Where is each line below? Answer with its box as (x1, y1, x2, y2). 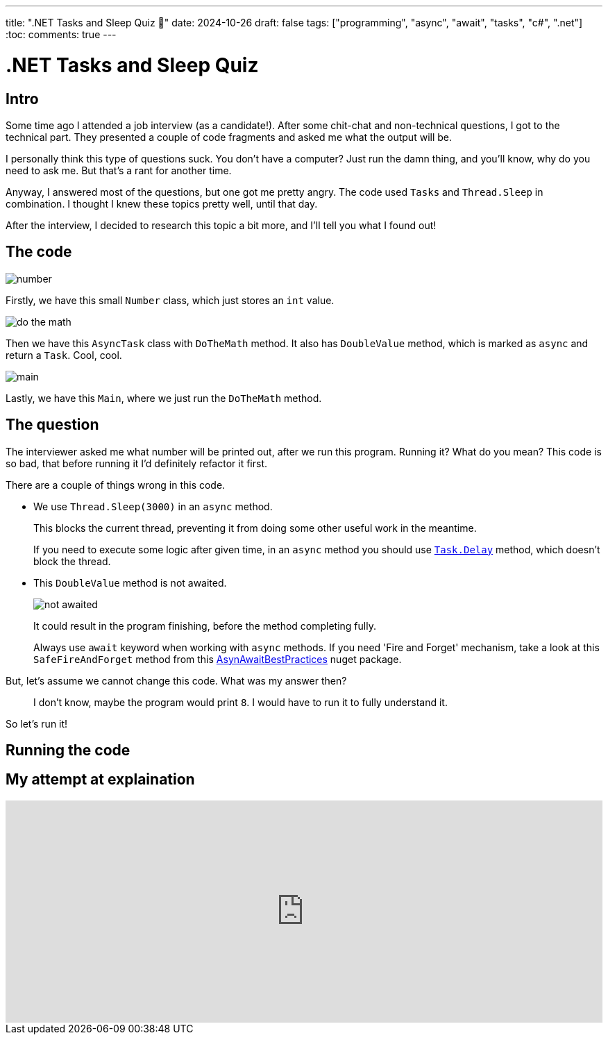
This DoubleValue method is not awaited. (33, 576, 227, 589)
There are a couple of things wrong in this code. (6, 478, 226, 491)
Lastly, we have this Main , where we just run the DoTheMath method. (6, 392, 322, 404)
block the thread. (33, 555, 111, 567)
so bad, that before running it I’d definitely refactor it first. (6, 457, 268, 469)
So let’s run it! (6, 717, 68, 730)
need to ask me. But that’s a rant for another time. (6, 164, 232, 176)
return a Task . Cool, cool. (6, 349, 122, 361)
